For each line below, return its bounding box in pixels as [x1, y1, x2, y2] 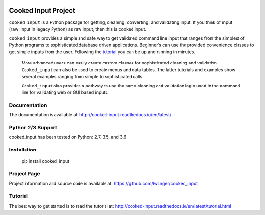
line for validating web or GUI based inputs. [21, 89, 109, 95]
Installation [9, 147, 37, 153]
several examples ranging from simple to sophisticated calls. [21, 74, 144, 80]
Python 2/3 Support [9, 124, 57, 130]
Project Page [9, 171, 40, 177]
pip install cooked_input [21, 158, 70, 164]
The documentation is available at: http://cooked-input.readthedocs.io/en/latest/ [9, 112, 172, 118]
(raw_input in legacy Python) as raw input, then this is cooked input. [9, 26, 147, 32]
